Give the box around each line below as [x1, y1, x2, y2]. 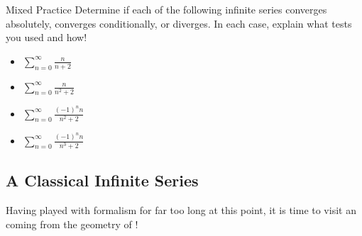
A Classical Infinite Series [6, 169, 199, 191]
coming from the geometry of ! [6, 216, 138, 231]
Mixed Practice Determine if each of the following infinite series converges [6, 2, 327, 16]
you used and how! [6, 30, 87, 45]
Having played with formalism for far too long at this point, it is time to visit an [6, 202, 356, 217]
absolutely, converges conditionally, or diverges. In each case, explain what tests [6, 16, 352, 30]
